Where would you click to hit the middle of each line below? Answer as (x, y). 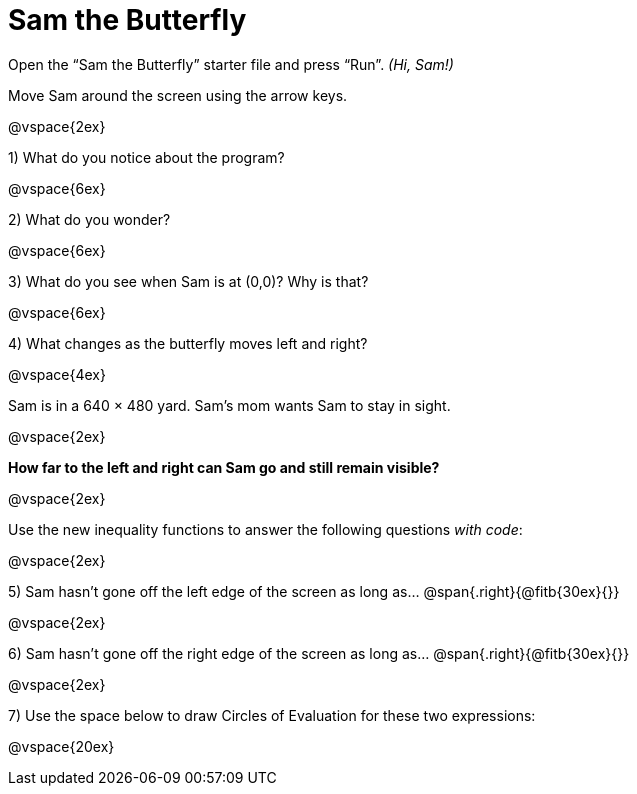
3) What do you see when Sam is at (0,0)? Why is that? (188, 281)
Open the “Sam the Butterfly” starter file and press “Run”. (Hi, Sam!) (231, 64)
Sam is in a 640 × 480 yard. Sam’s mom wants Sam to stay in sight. (229, 405)
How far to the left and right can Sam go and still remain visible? (224, 467)
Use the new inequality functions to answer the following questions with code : (265, 529)
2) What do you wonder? (89, 219)
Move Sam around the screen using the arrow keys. (178, 95)
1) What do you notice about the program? (146, 157)
